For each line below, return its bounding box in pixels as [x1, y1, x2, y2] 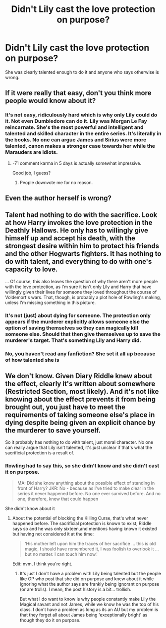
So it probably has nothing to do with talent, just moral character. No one [5, 439, 154, 445]
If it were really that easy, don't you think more [5, 89, 152, 98]
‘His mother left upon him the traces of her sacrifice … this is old [24, 540, 156, 546]
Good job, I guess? [12, 170, 51, 176]
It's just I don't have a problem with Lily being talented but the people [19, 570, 161, 576]
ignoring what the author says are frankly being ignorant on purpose [19, 581, 160, 587]
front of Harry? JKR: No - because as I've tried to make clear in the [17, 485, 154, 491]
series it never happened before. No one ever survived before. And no [17, 490, 161, 496]
